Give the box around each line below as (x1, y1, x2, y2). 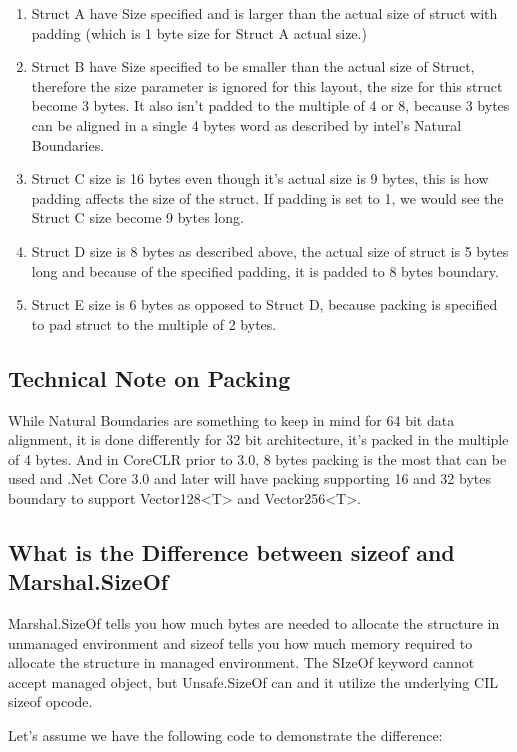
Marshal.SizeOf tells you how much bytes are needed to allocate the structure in (8, 613, 500, 634)
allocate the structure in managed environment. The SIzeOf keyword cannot (8, 652, 475, 673)
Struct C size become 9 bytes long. (31, 207, 244, 228)
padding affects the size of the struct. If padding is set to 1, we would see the (31, 187, 504, 208)
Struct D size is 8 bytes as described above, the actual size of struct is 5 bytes (31, 240, 509, 261)
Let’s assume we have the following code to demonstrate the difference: (8, 725, 443, 746)
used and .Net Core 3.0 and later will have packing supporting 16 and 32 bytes (8, 468, 491, 489)
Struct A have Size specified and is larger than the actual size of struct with (31, 3, 498, 23)
